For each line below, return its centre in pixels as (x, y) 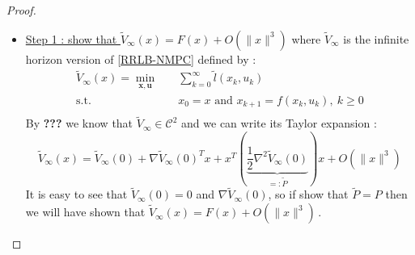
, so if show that (308, 194)
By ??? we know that (79, 123)
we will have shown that (85, 212)
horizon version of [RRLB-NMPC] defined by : (141, 59)
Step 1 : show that (71, 38)
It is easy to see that (76, 194)
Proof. (21, 10)
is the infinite (376, 38)
